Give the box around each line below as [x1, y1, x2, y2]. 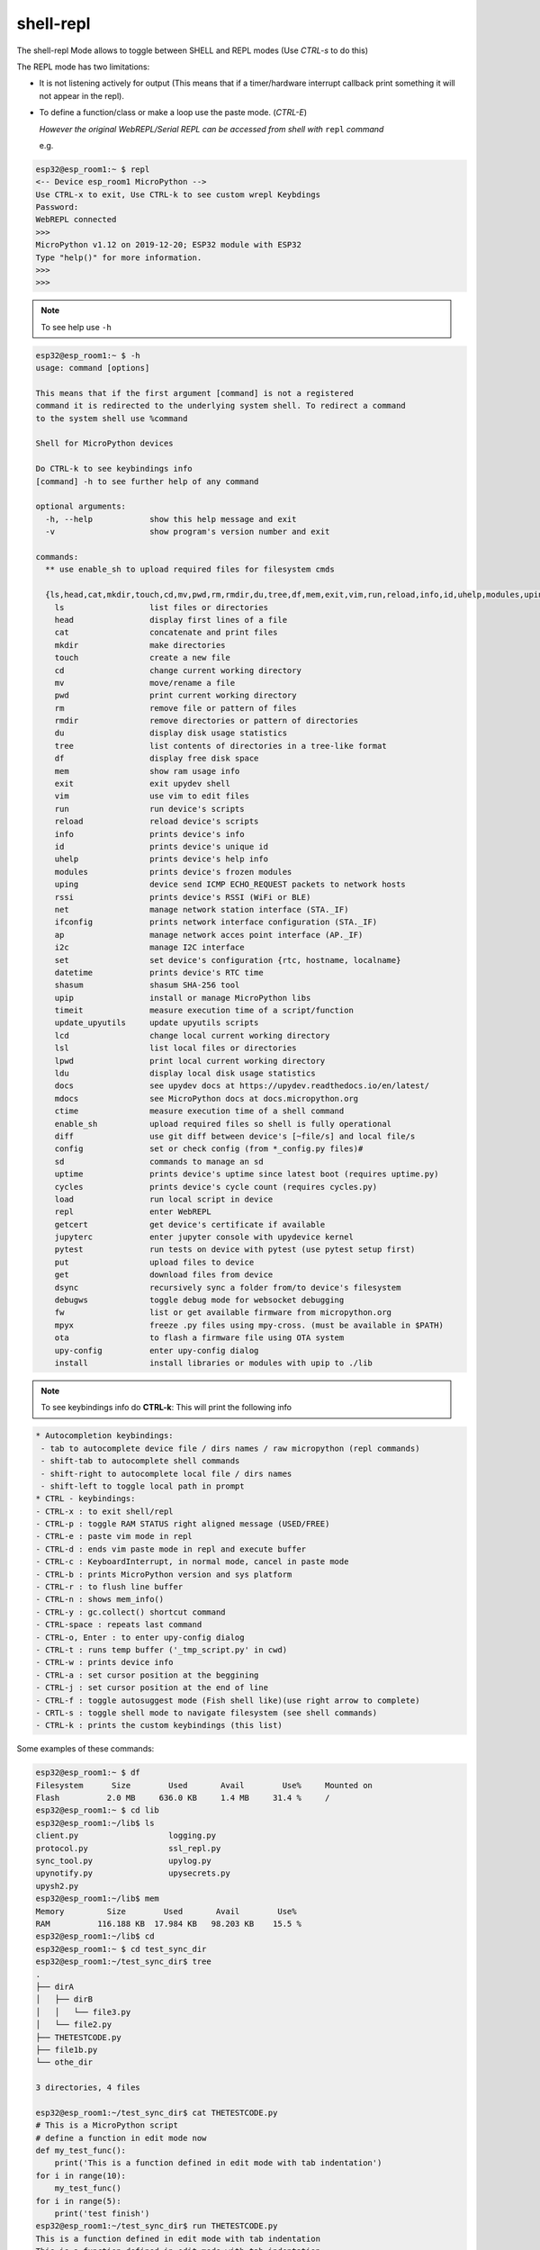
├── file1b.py [35, 2044, 98, 2055]
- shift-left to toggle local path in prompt [40, 1480, 245, 1491]
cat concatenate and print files [54, 627, 278, 638]
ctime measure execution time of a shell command [54, 1106, 345, 1116]
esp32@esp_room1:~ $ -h [35, 350, 141, 360]
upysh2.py [35, 1881, 79, 1891]
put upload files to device [54, 1256, 255, 1267]
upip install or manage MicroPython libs [54, 993, 311, 1003]
